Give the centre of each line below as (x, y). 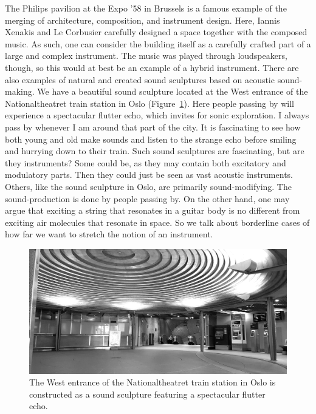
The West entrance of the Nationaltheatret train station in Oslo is (153, 382)
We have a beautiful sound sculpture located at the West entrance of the (173, 91)
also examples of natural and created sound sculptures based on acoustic (140, 79)
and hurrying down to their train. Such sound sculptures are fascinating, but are (155, 151)
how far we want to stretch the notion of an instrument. (109, 234)
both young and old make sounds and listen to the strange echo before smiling (151, 139)
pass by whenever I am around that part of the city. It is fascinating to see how (153, 127)
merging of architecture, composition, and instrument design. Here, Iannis (143, 20)
